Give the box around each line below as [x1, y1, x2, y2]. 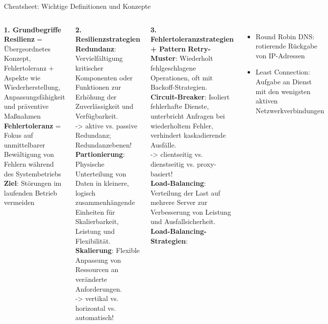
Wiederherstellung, [4, 82, 60, 92]
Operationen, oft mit [150, 72, 213, 82]
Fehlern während [4, 158, 54, 169]
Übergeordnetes [4, 43, 51, 53]
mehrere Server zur [150, 197, 207, 207]
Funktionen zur [75, 82, 121, 92]
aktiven [255, 96, 278, 106]
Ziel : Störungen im [4, 178, 62, 188]
